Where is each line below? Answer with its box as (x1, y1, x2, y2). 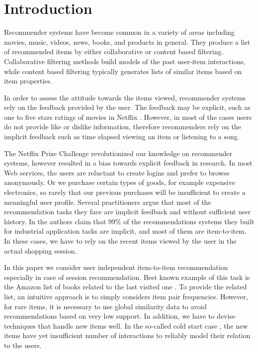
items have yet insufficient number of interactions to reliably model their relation (4, 330, 251, 341)
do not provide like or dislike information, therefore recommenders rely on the (4, 121, 241, 132)
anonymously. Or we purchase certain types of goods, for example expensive (4, 177, 235, 187)
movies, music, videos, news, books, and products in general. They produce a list (4, 36, 251, 47)
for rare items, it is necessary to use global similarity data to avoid (4, 301, 207, 311)
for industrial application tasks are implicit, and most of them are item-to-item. (4, 226, 247, 236)
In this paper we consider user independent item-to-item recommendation (4, 262, 228, 272)
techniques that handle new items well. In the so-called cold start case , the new (4, 320, 248, 331)
